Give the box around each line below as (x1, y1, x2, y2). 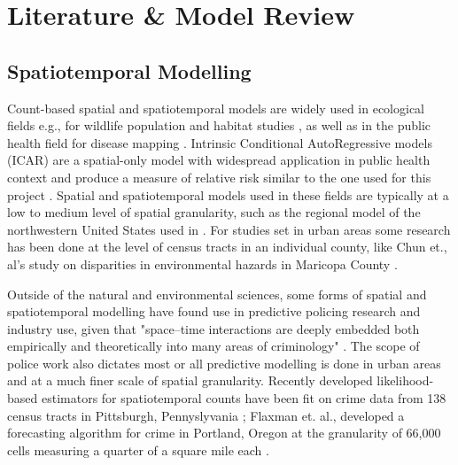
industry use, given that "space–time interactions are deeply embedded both (7, 319, 420, 337)
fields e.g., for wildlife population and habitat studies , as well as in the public (7, 116, 431, 135)
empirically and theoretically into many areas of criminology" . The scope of (7, 337, 420, 355)
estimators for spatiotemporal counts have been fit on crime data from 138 (41, 389, 446, 407)
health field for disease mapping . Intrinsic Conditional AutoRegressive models (7, 133, 432, 151)
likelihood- (376, 371, 434, 390)
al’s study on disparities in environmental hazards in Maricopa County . (7, 254, 398, 273)
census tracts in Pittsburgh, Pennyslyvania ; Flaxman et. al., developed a (7, 406, 405, 424)
